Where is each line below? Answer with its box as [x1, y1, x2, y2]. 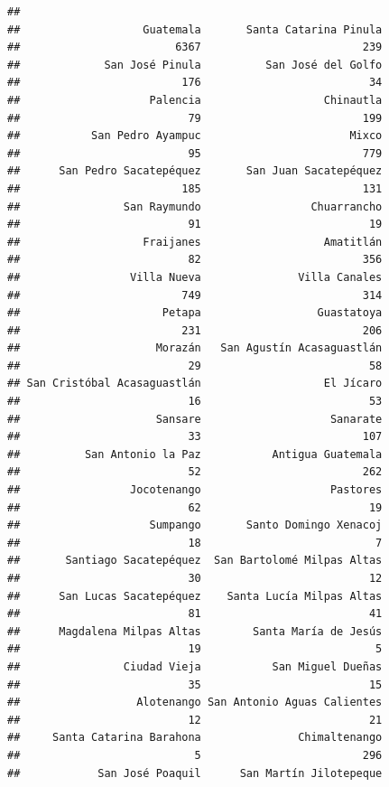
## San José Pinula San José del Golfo [7, 58, 383, 71]
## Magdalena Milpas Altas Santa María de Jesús [7, 624, 383, 638]
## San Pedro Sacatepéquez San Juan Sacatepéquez [7, 164, 383, 178]
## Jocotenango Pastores [7, 483, 383, 497]
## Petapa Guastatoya [7, 306, 383, 320]
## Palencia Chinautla [7, 93, 383, 107]
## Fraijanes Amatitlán [7, 235, 383, 248]
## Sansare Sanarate [7, 412, 383, 426]
